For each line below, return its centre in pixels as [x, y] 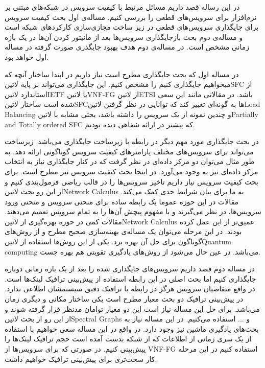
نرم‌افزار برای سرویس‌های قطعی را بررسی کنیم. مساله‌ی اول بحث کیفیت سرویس [131, 17]
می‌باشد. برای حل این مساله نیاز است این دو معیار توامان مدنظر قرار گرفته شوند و [132, 308]
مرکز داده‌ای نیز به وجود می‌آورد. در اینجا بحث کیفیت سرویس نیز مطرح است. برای [131, 171]
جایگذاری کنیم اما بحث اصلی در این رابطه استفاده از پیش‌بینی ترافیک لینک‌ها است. [130, 278]
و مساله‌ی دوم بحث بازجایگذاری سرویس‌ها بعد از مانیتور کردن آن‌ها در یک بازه [124, 37]
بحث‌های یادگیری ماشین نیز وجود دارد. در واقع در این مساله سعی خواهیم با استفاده [132, 328]
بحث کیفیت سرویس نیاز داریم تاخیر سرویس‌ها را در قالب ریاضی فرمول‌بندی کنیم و [131, 181]
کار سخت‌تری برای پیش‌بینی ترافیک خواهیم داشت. [81, 359]
